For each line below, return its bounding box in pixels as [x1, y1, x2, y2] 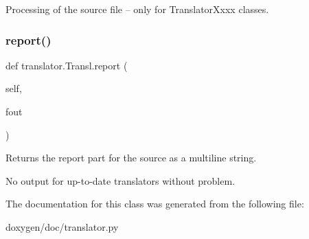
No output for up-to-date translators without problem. [5, 173, 236, 187]
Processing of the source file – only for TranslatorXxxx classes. [5, 2, 269, 16]
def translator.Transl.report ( [5, 58, 128, 72]
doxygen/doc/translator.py [5, 219, 119, 234]
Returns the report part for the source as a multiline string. [5, 150, 257, 165]
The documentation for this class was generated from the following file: [5, 196, 304, 211]
